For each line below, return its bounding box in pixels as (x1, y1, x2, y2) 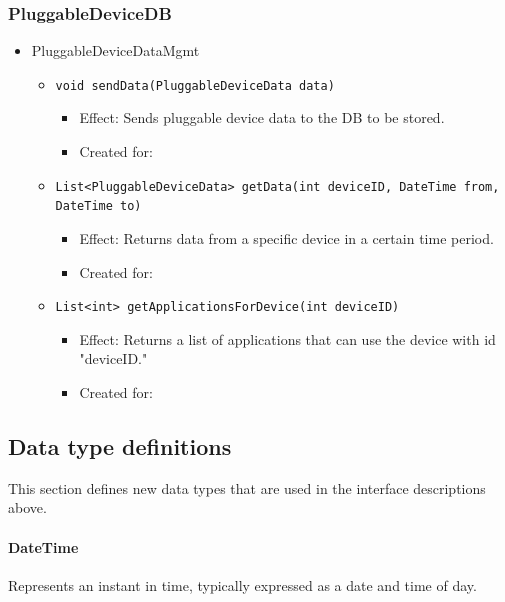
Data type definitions (8, 430, 232, 461)
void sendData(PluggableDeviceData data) (55, 78, 335, 93)
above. (8, 497, 47, 518)
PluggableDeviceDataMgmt (31, 40, 200, 61)
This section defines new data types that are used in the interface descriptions (8, 477, 486, 498)
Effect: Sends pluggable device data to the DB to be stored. (79, 107, 445, 128)
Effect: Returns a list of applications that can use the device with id (79, 328, 496, 349)
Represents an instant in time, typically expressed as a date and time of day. (8, 574, 477, 595)
